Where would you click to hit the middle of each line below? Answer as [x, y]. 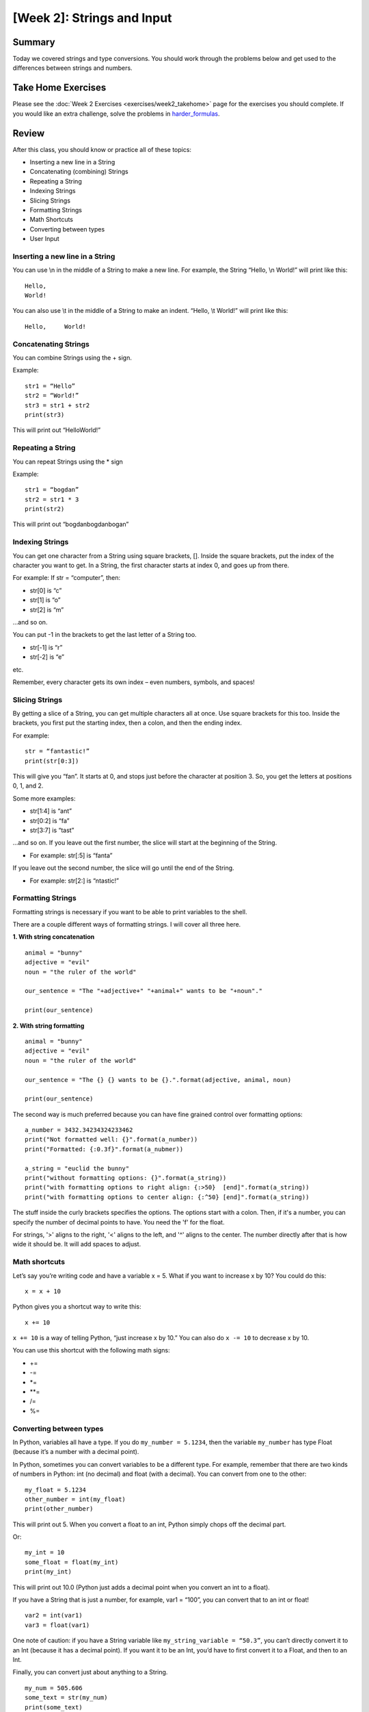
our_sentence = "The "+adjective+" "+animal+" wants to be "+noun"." [144, 991]
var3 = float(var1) [57, 1625]
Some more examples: [44, 798]
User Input [44, 239]
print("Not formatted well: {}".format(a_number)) [111, 1140]
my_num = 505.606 [54, 1688]
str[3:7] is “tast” [52, 830]
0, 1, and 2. [28, 786]
